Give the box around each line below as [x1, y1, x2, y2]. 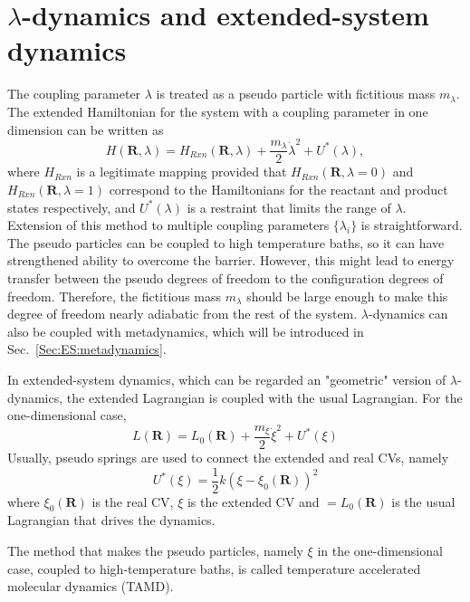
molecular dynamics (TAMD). [7, 577, 174, 596]
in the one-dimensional [317, 541, 443, 560]
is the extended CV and [187, 492, 320, 511]
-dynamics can [369, 304, 448, 323]
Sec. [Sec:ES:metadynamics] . [7, 339, 167, 358]
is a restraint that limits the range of [187, 197, 391, 216]
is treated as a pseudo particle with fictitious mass [156, 84, 436, 103]
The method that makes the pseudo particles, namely [7, 541, 303, 560]
